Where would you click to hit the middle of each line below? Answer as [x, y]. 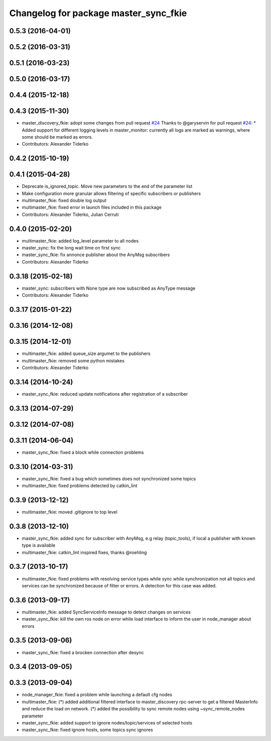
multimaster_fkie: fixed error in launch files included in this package [92, 207]
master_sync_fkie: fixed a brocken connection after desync [83, 652]
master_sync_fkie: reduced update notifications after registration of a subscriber [105, 394]
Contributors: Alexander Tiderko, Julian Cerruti [70, 214]
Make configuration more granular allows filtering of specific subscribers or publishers [111, 193]
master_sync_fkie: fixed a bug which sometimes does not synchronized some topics [109, 478]
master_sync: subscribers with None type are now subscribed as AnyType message [109, 288]
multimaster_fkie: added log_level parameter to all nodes [80, 240]
